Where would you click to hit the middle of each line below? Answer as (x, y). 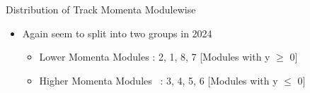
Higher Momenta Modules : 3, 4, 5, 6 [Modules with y (159, 80)
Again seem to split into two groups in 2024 (117, 33)
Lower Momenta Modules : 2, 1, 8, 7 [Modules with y (155, 57)
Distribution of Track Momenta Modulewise (101, 9)
